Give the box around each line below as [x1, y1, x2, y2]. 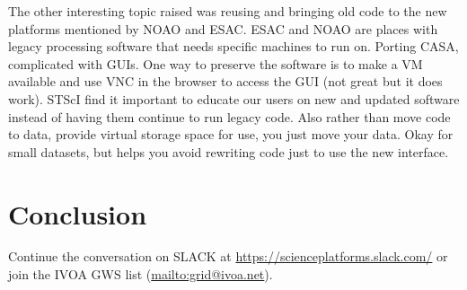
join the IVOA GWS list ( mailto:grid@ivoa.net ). [8, 265, 273, 284]
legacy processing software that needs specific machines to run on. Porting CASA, [8, 37, 459, 56]
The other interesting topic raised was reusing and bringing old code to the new [8, 2, 447, 20]
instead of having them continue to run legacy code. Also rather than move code [8, 107, 451, 126]
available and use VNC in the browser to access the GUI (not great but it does [8, 72, 443, 91]
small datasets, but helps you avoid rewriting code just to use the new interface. [8, 142, 449, 161]
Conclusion [8, 195, 147, 232]
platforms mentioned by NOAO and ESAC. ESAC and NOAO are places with [8, 19, 438, 38]
